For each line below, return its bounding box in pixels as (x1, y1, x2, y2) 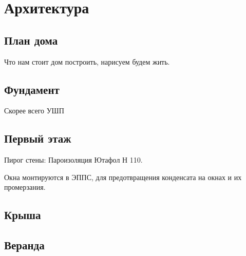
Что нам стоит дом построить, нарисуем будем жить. (4, 56, 170, 67)
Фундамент (4, 81, 60, 97)
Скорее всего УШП (4, 105, 64, 116)
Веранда (4, 237, 45, 253)
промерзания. (4, 182, 46, 192)
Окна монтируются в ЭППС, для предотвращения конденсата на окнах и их (4, 171, 242, 182)
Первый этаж (4, 130, 71, 146)
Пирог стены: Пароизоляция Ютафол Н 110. (4, 154, 143, 165)
